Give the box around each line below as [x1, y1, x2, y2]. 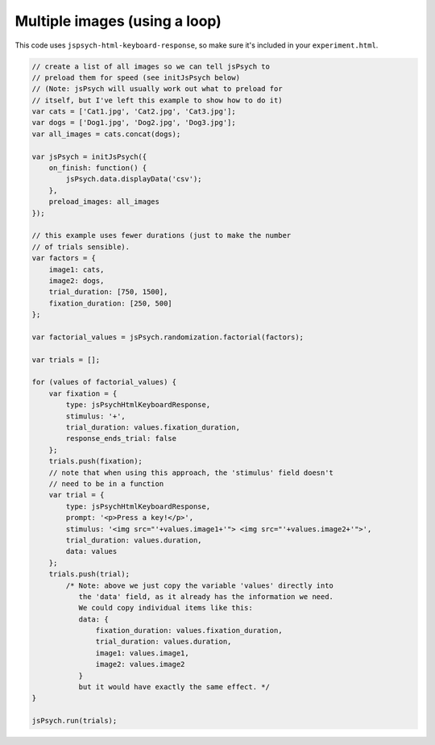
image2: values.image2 [95, 660, 185, 669]
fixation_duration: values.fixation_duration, [95, 626, 283, 635]
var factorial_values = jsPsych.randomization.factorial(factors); [31, 332, 304, 342]
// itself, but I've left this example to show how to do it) [31, 95, 283, 105]
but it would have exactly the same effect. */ [78, 682, 270, 692]
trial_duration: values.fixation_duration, [65, 423, 241, 432]
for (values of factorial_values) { [31, 377, 177, 387]
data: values [65, 547, 118, 556]
